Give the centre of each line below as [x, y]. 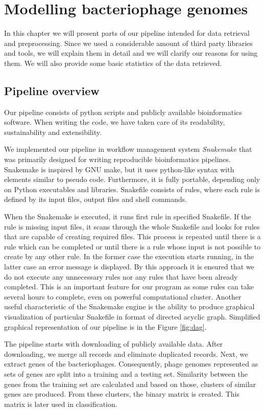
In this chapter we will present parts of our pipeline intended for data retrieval [127, 33]
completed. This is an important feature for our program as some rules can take [129, 287]
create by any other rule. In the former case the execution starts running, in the [129, 256]
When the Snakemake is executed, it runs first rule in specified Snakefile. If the [128, 216]
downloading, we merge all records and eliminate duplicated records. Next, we [126, 353]
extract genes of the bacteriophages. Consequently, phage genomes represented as [131, 364]
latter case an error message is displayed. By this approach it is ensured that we [129, 267]
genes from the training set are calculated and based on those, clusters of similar [130, 384]
